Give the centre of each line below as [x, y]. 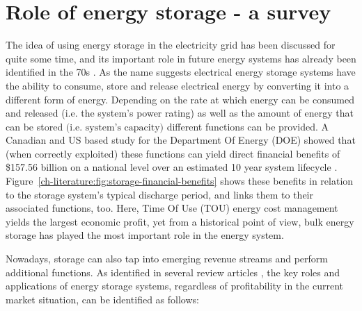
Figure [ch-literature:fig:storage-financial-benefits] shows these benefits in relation [180, 181]
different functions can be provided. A [248, 126]
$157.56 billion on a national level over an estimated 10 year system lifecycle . [172, 167]
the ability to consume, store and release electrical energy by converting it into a [178, 85]
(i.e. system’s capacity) [115, 127]
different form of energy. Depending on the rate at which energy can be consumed [180, 99]
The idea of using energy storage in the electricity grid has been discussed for [171, 45]
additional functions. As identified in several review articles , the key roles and [173, 272]
